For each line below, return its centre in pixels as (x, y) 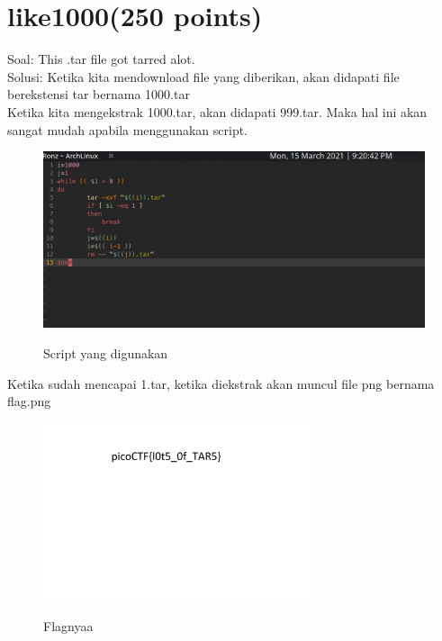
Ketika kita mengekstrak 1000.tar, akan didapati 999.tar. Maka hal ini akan (217, 111)
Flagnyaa (68, 625)
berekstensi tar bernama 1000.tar (99, 94)
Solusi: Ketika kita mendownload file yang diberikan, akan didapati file (203, 76)
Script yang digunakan (106, 352)
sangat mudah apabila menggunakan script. (128, 129)
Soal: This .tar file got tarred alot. (101, 59)
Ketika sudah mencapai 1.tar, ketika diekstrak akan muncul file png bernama (221, 383)
